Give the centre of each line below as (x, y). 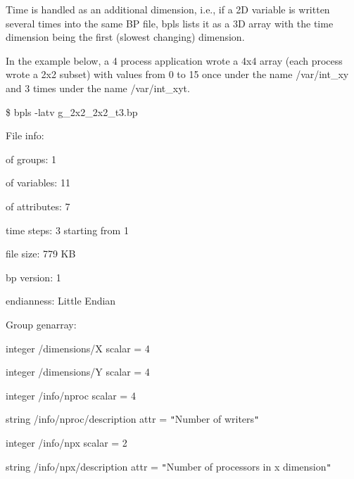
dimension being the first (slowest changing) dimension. (125, 37)
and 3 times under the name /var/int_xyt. (98, 88)
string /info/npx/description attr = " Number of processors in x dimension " (169, 466)
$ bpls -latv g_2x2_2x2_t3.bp (72, 111)
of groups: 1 (31, 159)
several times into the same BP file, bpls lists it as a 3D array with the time (170, 23)
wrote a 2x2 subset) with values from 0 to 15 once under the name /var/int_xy (177, 74)
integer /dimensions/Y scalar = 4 (78, 372)
